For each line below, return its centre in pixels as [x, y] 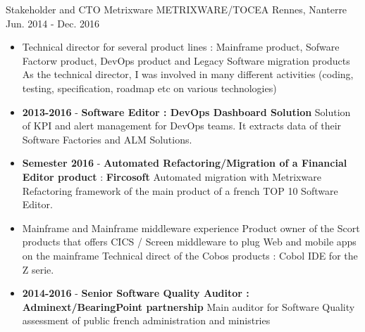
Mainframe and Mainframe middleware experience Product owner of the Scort [191, 228]
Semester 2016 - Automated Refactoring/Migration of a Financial [185, 163]
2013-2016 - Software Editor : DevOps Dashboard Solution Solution [186, 111]
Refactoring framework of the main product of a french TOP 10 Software [180, 190]
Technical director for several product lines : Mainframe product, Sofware [181, 47]
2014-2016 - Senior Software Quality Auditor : [136, 293]
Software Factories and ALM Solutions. [107, 139]
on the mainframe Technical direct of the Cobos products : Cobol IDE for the [190, 255]
